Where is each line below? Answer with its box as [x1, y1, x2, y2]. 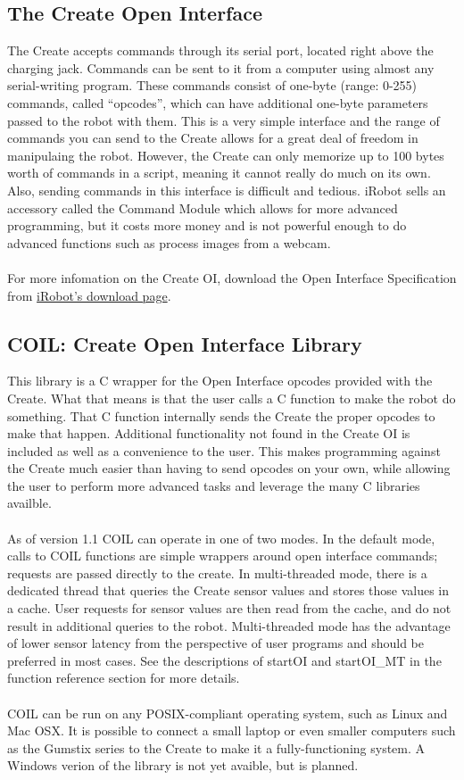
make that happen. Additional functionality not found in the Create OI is [7, 424, 410, 443]
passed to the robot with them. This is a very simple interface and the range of [7, 111, 440, 129]
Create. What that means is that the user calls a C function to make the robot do [7, 388, 456, 407]
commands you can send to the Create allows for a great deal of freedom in [7, 129, 418, 147]
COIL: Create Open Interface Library [7, 329, 362, 357]
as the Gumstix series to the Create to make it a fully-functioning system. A [7, 738, 426, 757]
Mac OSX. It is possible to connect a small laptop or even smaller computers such [7, 721, 456, 740]
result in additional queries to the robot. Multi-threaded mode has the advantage [7, 616, 451, 635]
